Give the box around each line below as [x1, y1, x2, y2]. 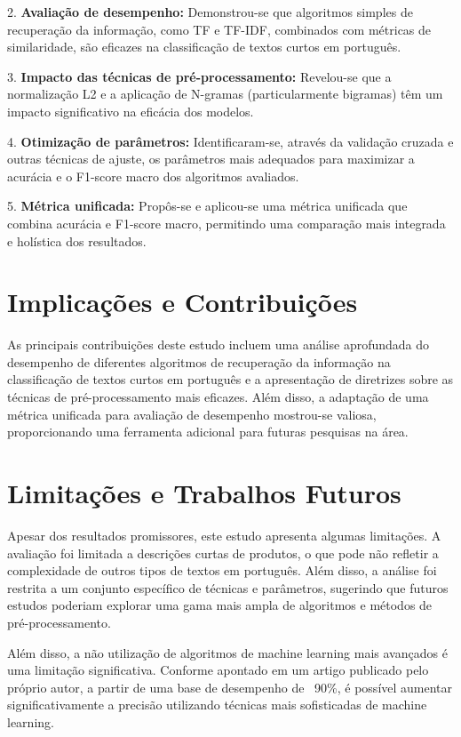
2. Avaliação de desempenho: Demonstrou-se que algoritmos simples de [7, 3, 413, 20]
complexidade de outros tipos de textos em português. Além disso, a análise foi [7, 561, 437, 580]
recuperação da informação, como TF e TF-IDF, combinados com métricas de [7, 20, 432, 38]
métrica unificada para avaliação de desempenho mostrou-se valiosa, [7, 405, 377, 423]
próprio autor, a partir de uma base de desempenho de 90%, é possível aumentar [7, 677, 453, 696]
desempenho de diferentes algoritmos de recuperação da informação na [7, 352, 391, 371]
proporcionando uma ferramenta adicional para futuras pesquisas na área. [7, 422, 409, 441]
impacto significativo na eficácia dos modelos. [7, 101, 254, 120]
